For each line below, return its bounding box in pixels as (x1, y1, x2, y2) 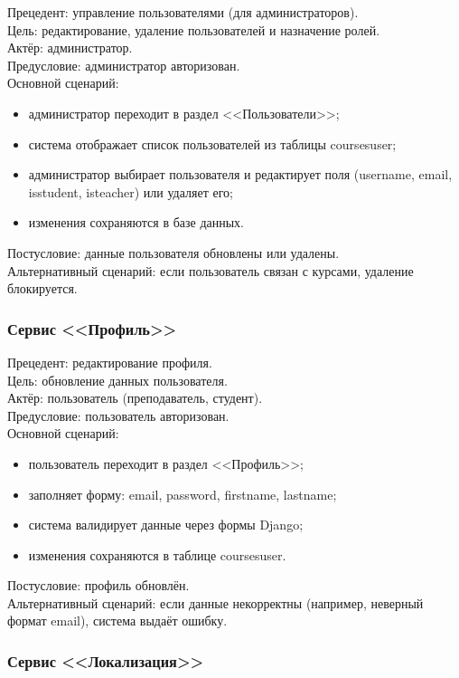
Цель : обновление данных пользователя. (7, 370, 228, 389)
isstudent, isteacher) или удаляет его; (28, 182, 233, 201)
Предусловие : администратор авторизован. (7, 55, 240, 74)
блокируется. (7, 279, 78, 298)
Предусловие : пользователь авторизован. (7, 406, 229, 425)
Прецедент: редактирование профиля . (7, 352, 212, 371)
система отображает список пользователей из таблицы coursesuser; (28, 134, 397, 153)
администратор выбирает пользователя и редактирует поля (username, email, (28, 165, 453, 184)
